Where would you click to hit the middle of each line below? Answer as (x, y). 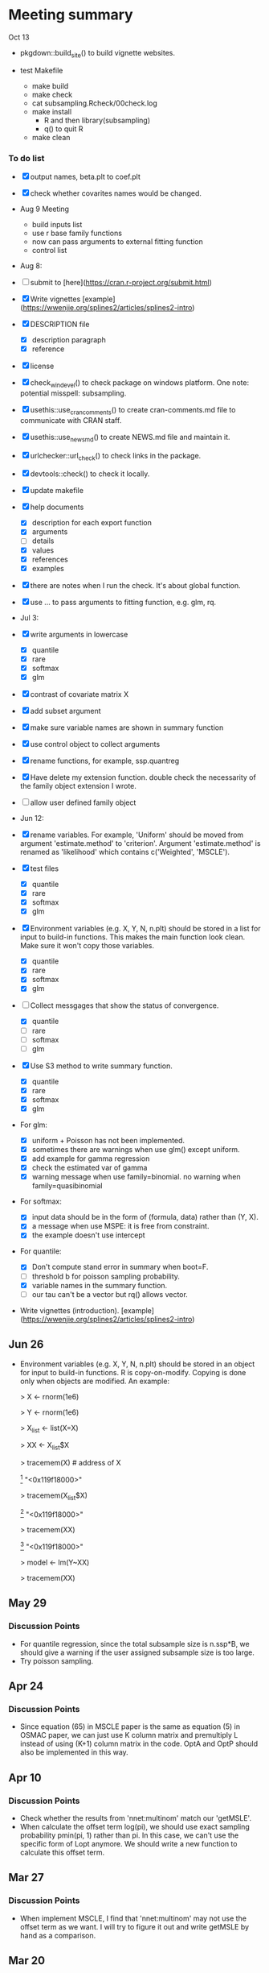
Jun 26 (26, 1344)
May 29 (27, 1604)
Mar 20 (27, 1961)
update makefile (57, 491)
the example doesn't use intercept (89, 1235)
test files (44, 868)
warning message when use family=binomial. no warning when (136, 1177)
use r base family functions (77, 233)
